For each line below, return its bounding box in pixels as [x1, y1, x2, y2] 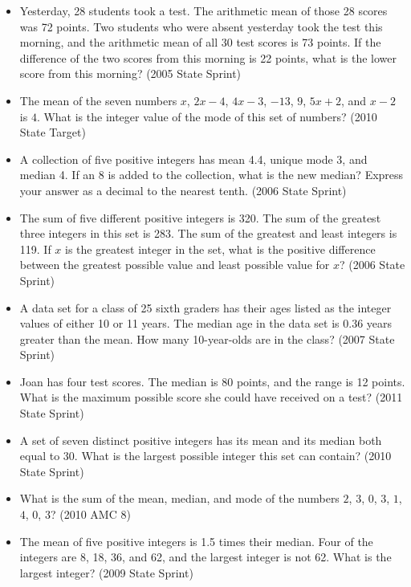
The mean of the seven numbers [19, 92, 177, 108]
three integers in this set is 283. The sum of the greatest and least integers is [19, 225, 397, 242]
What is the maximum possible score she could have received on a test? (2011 [19, 389, 403, 406]
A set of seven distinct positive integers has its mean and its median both [19, 431, 382, 448]
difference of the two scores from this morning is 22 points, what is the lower [19, 49, 397, 66]
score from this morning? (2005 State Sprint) [19, 65, 242, 82]
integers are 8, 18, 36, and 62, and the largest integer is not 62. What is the [19, 548, 392, 565]
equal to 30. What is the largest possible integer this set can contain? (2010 [19, 447, 392, 464]
